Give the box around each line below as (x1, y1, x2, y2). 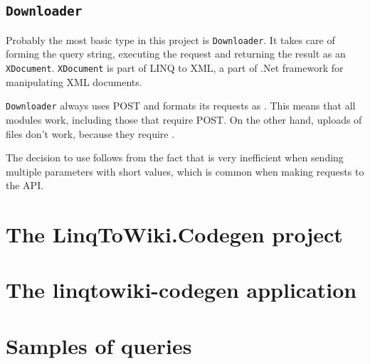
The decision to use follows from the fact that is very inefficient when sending (6, 150, 344, 165)
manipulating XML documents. (6, 74, 142, 89)
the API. (6, 178, 44, 193)
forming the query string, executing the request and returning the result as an (6, 46, 346, 61)
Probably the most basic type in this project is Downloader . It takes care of (6, 32, 335, 47)
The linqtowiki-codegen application (6, 275, 357, 304)
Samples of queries (6, 331, 192, 360)
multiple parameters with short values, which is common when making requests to (6, 164, 364, 178)
